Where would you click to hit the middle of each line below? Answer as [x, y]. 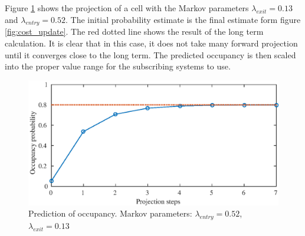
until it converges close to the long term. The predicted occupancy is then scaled [150, 54]
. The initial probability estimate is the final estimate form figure [183, 19]
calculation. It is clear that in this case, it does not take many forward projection [151, 43]
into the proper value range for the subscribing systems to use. [118, 66]
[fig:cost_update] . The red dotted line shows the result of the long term [134, 31]
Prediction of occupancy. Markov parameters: [110, 213]
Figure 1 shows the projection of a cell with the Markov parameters [127, 8]
